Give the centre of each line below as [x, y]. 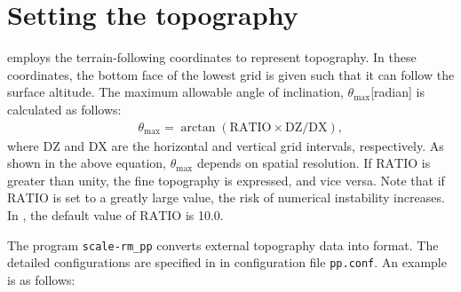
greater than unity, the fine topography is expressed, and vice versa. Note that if [226, 180]
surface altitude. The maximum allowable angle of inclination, [175, 92]
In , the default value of [72, 214]
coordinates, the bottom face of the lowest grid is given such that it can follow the [231, 74]
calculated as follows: [64, 109]
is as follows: [41, 279]
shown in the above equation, [87, 163]
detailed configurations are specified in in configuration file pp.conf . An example [227, 262]
